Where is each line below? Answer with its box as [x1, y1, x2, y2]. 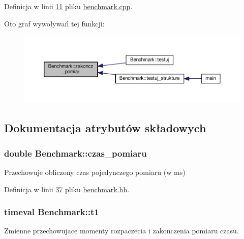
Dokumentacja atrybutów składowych [4, 120, 206, 136]
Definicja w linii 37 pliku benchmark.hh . [4, 184, 130, 194]
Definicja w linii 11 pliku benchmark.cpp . [4, 1, 133, 11]
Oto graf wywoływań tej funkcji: [4, 18, 105, 28]
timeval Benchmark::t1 [4, 205, 99, 218]
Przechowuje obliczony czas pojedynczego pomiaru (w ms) [4, 166, 186, 177]
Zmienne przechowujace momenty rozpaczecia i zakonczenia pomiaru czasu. [4, 225, 239, 236]
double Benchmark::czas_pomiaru [4, 146, 147, 159]
